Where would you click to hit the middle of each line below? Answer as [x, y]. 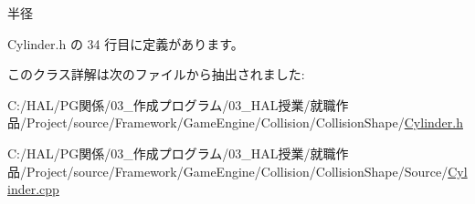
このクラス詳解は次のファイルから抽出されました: [156, 74]
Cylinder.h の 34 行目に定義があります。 [126, 43]
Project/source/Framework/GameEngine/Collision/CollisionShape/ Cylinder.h [244, 122]
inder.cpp [33, 189]
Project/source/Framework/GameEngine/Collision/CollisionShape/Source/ [237, 171]
